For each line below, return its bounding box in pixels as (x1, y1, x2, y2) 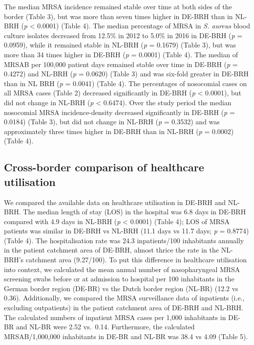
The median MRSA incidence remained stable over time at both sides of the (4, 1, 232, 11)
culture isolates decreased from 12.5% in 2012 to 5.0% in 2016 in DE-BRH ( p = (4, 30, 243, 40)
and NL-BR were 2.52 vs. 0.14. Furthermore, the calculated (16, 322, 195, 332)
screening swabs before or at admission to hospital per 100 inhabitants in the (4, 274, 234, 284)
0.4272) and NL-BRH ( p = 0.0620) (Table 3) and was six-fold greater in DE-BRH (4, 69, 249, 79)
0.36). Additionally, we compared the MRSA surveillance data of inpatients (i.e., (4, 293, 245, 303)
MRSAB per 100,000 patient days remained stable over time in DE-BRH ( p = (4, 59, 238, 69)
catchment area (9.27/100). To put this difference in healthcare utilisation (25, 254, 247, 265)
